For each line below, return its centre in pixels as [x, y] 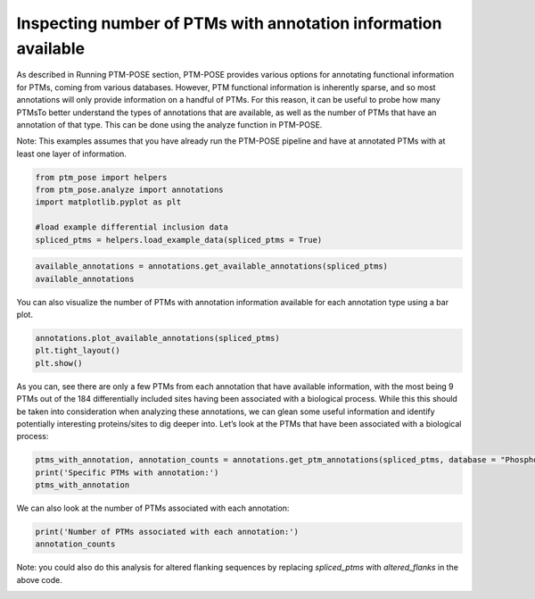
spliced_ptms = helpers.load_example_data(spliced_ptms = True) [179, 240]
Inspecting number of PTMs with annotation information [229, 23]
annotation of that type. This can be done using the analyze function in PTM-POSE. [169, 124]
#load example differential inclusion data [132, 227]
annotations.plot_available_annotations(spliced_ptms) [157, 338]
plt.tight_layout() [78, 351]
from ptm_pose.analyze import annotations [129, 190]
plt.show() [59, 363]
